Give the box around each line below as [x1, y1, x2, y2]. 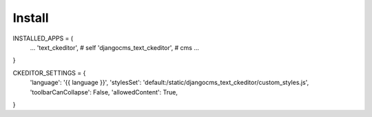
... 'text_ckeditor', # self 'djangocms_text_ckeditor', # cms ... [30, 43, 200, 51]
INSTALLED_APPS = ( [12, 34, 74, 42]
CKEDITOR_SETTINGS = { [12, 68, 86, 77]
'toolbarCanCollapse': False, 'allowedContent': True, [30, 88, 178, 96]
